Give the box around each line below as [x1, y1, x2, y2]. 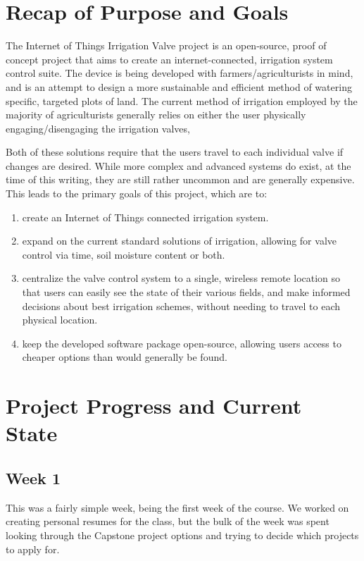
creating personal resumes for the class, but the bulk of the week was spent [6, 514, 330, 529]
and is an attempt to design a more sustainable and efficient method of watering [6, 79, 352, 94]
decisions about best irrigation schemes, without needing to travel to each [22, 298, 341, 313]
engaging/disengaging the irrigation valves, [6, 121, 190, 135]
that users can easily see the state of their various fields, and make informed [22, 285, 351, 300]
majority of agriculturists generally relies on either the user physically [6, 107, 306, 122]
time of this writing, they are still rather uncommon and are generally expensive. [6, 172, 355, 187]
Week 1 [6, 467, 61, 488]
